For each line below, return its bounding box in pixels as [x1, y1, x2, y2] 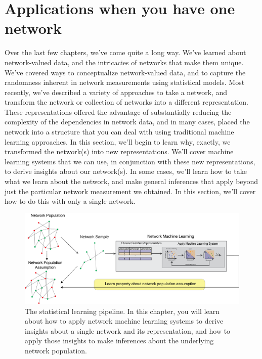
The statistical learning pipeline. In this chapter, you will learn [25, 305, 220, 316]
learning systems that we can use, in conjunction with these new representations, [5, 156, 255, 166]
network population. [25, 345, 87, 356]
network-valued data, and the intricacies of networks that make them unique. [5, 57, 244, 67]
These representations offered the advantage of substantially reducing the [5, 106, 232, 117]
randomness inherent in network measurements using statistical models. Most [5, 77, 245, 87]
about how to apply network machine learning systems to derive [25, 316, 224, 326]
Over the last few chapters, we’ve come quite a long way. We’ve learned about [5, 47, 246, 58]
